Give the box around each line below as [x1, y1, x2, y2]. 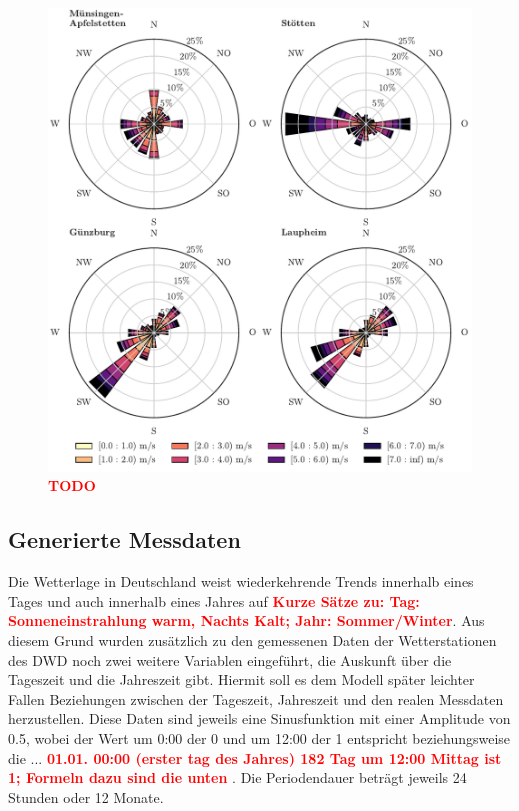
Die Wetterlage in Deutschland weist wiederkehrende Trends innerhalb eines [8, 571, 474, 592]
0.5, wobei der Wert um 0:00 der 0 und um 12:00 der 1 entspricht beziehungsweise [8, 728, 511, 748]
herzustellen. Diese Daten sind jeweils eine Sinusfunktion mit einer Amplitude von [8, 708, 511, 729]
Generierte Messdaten [8, 524, 241, 555]
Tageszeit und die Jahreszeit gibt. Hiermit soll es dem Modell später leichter [8, 669, 475, 690]
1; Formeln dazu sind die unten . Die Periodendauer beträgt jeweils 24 [8, 767, 467, 788]
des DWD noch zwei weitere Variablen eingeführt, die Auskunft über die [8, 649, 452, 670]
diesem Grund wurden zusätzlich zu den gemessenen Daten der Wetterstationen [8, 630, 497, 651]
